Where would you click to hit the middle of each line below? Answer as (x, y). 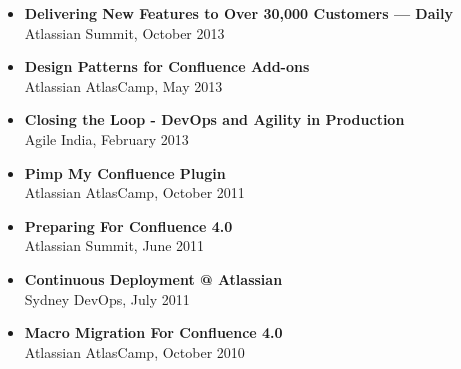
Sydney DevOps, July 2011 (107, 298)
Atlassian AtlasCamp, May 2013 (123, 85)
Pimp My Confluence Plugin (125, 172)
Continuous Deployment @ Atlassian (153, 278)
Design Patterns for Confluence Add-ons (167, 66)
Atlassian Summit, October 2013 (124, 32)
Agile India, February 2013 (106, 138)
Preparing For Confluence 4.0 (128, 225)
